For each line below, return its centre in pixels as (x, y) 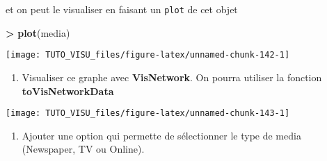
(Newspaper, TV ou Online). (83, 149)
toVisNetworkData (68, 91)
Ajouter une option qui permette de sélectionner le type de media (161, 135)
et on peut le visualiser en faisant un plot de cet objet (122, 9)
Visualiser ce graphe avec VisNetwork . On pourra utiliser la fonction (172, 77)
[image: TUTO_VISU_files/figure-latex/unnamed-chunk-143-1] (148, 113)
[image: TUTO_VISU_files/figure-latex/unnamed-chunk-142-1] (148, 55)
